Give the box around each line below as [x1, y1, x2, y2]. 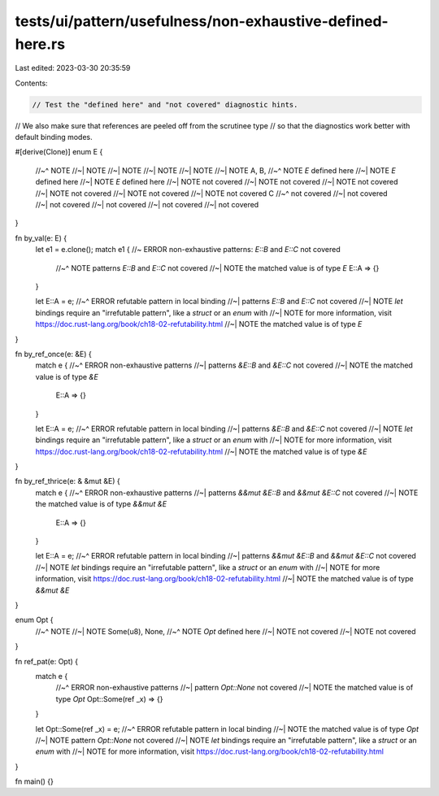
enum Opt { [15, 615, 54, 625]
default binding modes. [15, 133, 93, 142]
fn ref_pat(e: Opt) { [15, 656, 79, 666]
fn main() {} [15, 776, 54, 786]
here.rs [15, 35, 65, 53]
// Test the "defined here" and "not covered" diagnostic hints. [32, 100, 298, 109]
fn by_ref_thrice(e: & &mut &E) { [15, 476, 121, 486]
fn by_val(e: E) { [15, 233, 67, 243]
